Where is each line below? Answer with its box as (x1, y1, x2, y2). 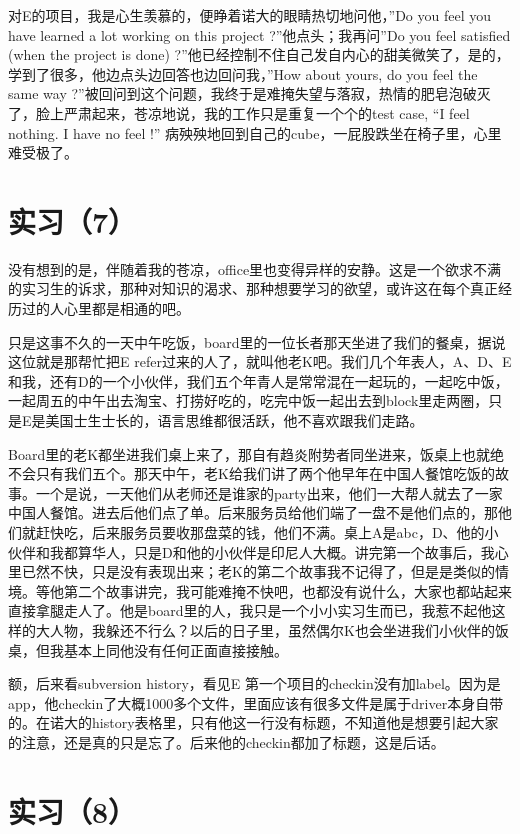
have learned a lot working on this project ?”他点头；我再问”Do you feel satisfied (8, 24, 511, 45)
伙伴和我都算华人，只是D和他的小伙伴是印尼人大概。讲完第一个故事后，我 (8, 541, 495, 562)
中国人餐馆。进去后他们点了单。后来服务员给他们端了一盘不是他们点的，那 (8, 502, 498, 523)
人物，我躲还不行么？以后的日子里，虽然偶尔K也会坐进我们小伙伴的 (49, 619, 495, 640)
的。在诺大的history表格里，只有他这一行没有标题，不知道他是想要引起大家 (8, 712, 499, 733)
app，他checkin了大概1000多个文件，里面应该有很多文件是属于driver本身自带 (8, 692, 504, 713)
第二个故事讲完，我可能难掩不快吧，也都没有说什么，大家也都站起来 (63, 580, 512, 601)
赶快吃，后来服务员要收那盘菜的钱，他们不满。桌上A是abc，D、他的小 (35, 522, 499, 542)
